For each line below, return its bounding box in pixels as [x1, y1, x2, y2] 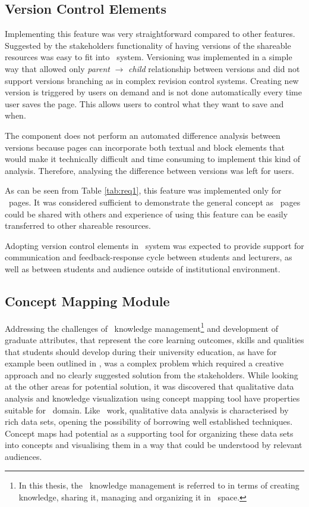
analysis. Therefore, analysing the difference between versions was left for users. [5, 164, 294, 176]
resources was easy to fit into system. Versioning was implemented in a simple [5, 51, 292, 63]
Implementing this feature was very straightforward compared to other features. [5, 27, 295, 40]
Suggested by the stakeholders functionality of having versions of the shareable [5, 39, 291, 51]
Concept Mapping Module [5, 291, 170, 310]
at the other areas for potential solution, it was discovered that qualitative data [5, 380, 294, 393]
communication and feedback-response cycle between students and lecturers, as [5, 251, 292, 263]
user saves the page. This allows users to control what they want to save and [5, 97, 284, 110]
